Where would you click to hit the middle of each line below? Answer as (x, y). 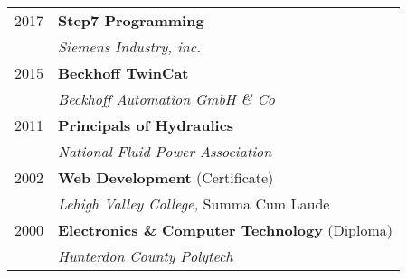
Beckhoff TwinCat (123, 73)
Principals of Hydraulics (146, 125)
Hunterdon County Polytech (146, 256)
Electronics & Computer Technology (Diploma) (226, 230)
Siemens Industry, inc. (130, 46)
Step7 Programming (131, 20)
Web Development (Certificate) (166, 177)
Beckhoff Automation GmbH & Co (167, 99)
